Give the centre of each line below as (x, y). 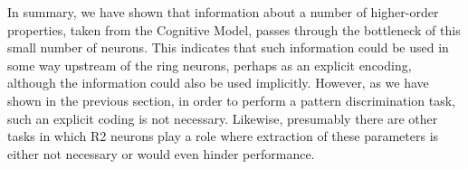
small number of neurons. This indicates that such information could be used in (228, 47)
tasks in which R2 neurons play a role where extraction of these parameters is (223, 136)
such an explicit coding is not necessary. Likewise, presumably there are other (223, 118)
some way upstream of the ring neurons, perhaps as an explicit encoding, (210, 65)
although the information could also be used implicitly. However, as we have (218, 83)
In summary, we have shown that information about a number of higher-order (223, 12)
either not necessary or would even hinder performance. (161, 153)
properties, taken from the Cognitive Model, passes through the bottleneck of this (234, 29)
